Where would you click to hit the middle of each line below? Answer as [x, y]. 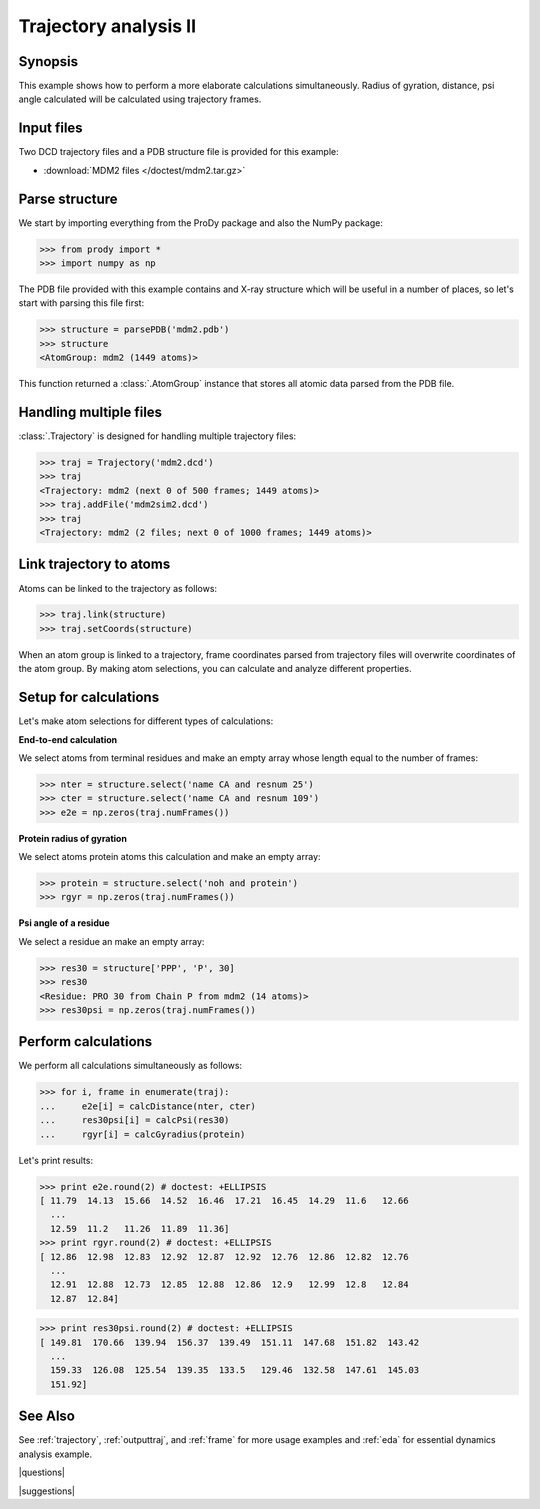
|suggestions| [46, 1491]
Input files [51, 128]
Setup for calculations [89, 697]
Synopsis [48, 61]
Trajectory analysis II [107, 26]
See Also [46, 1416]
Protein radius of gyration [72, 838]
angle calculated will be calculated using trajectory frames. [140, 99]
